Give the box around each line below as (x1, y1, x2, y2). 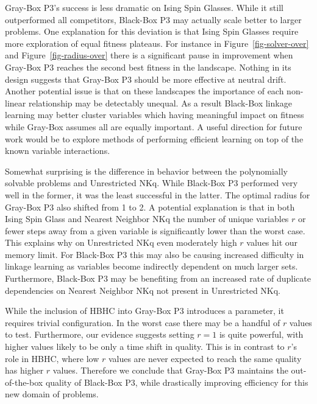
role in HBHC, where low (5, 352, 99, 364)
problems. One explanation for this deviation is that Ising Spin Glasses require (5, 25, 299, 38)
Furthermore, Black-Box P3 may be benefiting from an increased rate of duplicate (5, 272, 311, 285)
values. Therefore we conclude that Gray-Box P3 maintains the (52, 364, 288, 377)
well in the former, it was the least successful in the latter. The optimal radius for (5, 188, 310, 201)
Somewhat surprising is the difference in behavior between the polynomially (5, 164, 288, 177)
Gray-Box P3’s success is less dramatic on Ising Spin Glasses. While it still (5, 1, 283, 13)
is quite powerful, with (219, 328, 304, 341)
